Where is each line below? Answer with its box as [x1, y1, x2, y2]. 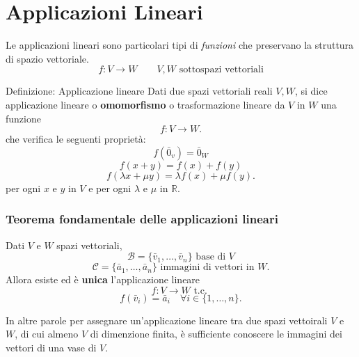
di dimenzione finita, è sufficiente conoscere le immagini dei [90, 326, 342, 341]
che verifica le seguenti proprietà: [6, 132, 146, 146]
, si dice [294, 84, 328, 98]
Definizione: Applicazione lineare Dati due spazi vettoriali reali [6, 84, 273, 98]
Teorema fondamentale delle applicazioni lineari [6, 210, 278, 228]
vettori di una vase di [6, 340, 97, 354]
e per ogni [88, 180, 131, 195]
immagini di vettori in [160, 262, 255, 273]
